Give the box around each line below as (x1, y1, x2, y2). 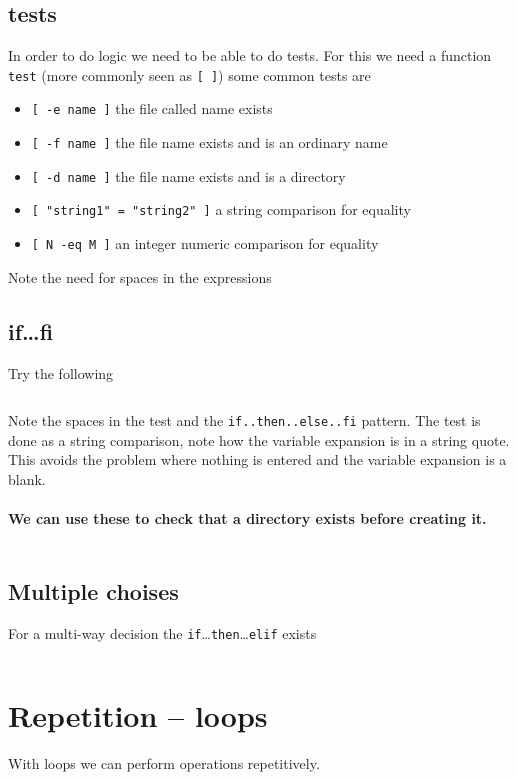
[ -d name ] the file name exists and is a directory (31, 165, 346, 186)
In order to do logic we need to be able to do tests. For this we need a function (8, 45, 492, 66)
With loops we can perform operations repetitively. (8, 753, 320, 774)
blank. (8, 468, 46, 489)
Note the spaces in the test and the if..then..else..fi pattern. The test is (8, 410, 481, 431)
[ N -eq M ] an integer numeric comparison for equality (31, 233, 379, 254)
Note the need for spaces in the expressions (8, 266, 272, 287)
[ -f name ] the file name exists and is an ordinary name (31, 132, 388, 153)
